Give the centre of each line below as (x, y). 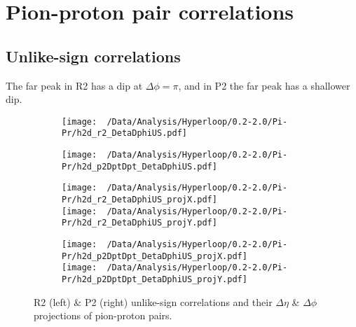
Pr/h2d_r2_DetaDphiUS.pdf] (124, 133)
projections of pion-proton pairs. (103, 315)
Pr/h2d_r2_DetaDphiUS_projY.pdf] (139, 223)
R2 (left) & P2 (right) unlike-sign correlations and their (153, 301)
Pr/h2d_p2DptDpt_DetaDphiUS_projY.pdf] (155, 279)
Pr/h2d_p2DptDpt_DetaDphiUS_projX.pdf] (155, 256)
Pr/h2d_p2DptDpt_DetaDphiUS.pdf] (139, 166)
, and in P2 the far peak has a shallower (264, 85)
